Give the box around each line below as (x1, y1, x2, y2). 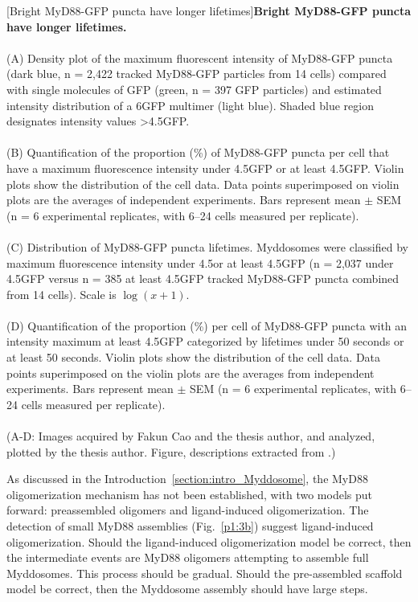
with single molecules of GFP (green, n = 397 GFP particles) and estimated (6, 80, 382, 97)
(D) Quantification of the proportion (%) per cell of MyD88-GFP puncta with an (6, 317, 408, 334)
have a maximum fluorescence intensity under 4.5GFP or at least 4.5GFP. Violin (6, 159, 404, 176)
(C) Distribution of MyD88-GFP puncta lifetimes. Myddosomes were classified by (6, 238, 408, 255)
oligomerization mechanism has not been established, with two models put (6, 485, 373, 502)
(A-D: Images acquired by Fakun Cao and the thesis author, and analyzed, (6, 428, 375, 444)
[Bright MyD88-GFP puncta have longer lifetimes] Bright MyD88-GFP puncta (6, 2, 412, 18)
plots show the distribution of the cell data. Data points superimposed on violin (6, 175, 400, 192)
